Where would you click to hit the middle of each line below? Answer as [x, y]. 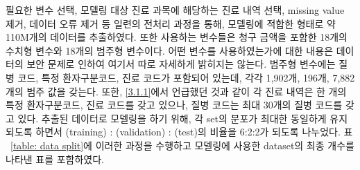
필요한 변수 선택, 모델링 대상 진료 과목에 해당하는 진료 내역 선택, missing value [175, 10]
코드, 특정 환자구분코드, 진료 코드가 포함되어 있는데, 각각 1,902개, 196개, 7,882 [186, 77]
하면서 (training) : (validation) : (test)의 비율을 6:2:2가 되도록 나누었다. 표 [194, 132]
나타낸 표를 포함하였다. [55, 159]
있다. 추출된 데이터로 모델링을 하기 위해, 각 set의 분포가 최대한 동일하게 [172, 118]
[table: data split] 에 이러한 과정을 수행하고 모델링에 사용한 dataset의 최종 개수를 [182, 145]
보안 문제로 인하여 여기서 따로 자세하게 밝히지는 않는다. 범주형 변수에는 [181, 64]
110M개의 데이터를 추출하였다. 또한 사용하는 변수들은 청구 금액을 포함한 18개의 [177, 37]
